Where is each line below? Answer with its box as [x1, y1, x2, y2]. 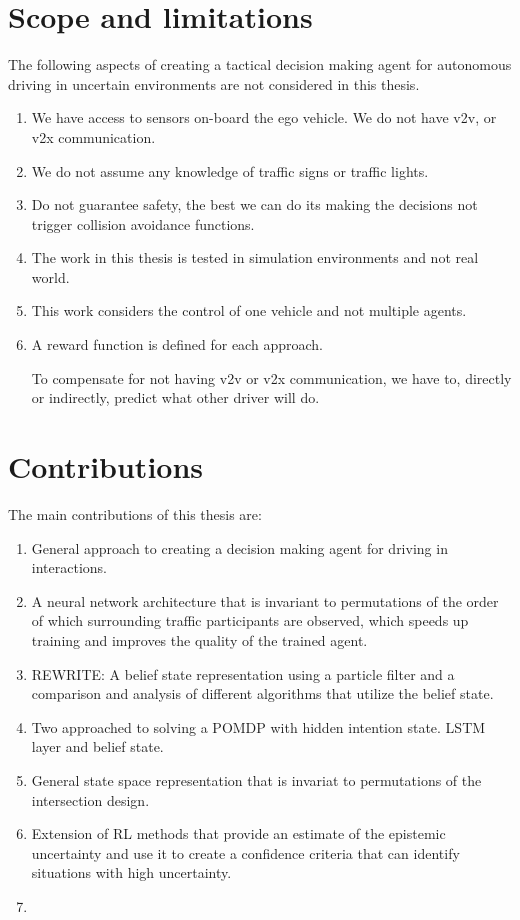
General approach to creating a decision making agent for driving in [31, 537, 448, 558]
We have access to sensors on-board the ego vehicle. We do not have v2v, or [31, 107, 497, 128]
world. [31, 266, 70, 287]
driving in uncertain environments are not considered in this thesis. [8, 73, 420, 94]
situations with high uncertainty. [31, 862, 232, 883]
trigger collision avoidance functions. [31, 213, 255, 234]
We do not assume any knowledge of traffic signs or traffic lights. [31, 160, 429, 181]
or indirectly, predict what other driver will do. [31, 387, 320, 408]
